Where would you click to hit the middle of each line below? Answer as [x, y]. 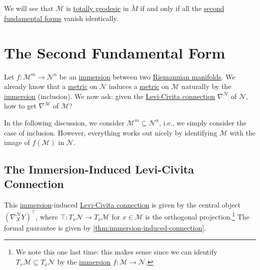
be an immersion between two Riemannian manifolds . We [147, 76]
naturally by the [206, 86]
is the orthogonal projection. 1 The [197, 215]
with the [242, 132]
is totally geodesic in [97, 8]
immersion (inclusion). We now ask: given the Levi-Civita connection [110, 96]
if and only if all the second [182, 8]
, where [47, 216]
